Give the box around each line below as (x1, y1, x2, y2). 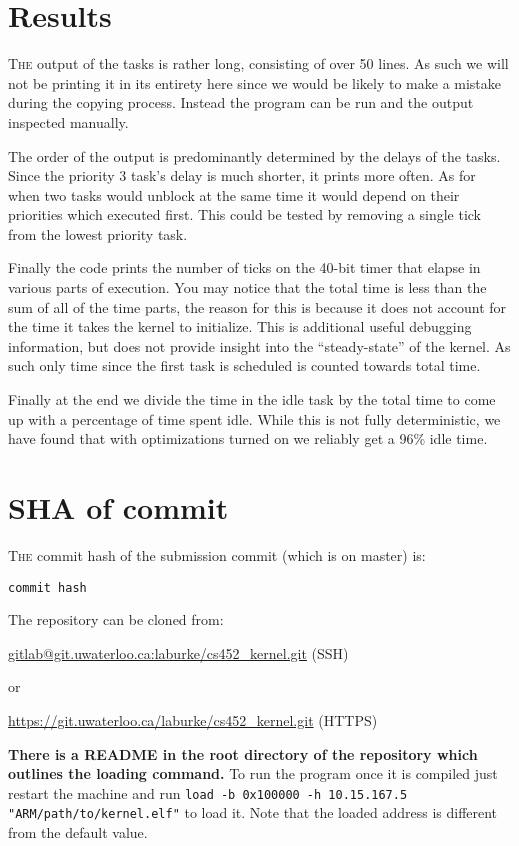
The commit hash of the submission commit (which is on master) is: (8, 544, 426, 565)
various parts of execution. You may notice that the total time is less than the (8, 277, 487, 298)
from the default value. (8, 822, 148, 843)
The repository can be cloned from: (8, 609, 224, 630)
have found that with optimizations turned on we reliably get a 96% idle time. (8, 428, 488, 449)
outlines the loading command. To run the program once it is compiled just (8, 763, 498, 784)
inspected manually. (8, 111, 129, 132)
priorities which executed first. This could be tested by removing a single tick (8, 204, 482, 225)
